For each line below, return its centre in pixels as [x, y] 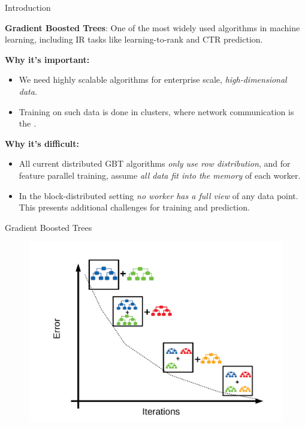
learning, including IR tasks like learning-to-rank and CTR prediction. [134, 39]
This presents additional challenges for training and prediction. [134, 207]
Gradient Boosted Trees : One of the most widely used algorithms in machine [152, 27]
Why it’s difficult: [42, 143]
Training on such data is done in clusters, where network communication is [156, 111]
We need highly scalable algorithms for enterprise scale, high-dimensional [153, 79]
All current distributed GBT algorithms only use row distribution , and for [155, 163]
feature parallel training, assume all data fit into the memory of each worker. [160, 175]
